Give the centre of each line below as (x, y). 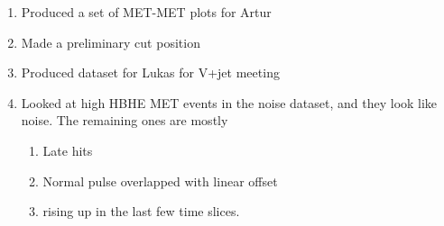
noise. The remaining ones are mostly (125, 120)
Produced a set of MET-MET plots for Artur (146, 12)
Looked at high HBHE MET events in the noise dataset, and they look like (229, 102)
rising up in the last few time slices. (141, 211)
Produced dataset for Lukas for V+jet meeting (150, 72)
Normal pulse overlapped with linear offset (160, 181)
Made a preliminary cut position (111, 42)
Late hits (68, 150)
